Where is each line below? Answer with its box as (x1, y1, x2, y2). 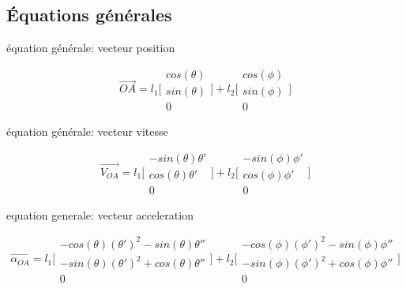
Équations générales (6, 2, 172, 27)
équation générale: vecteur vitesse (6, 122, 168, 139)
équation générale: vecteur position (6, 39, 175, 56)
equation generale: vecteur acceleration (6, 206, 194, 223)
